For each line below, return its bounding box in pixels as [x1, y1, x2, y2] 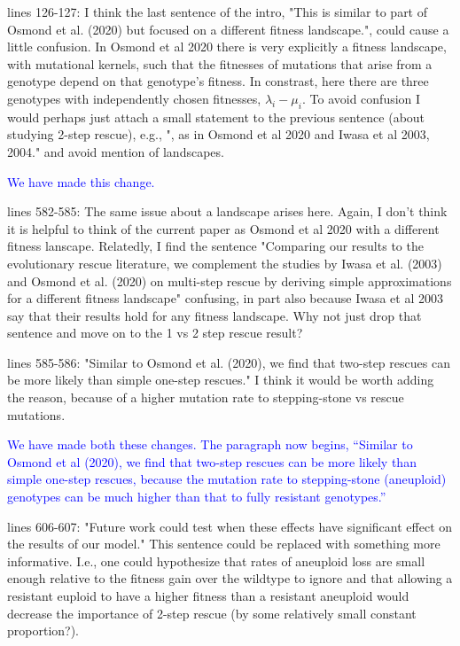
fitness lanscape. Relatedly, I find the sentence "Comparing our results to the [7, 237, 424, 255]
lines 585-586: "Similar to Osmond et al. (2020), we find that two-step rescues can [7, 353, 450, 371]
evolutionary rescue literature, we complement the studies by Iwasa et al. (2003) [7, 253, 442, 272]
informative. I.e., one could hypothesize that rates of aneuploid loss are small [7, 551, 425, 570]
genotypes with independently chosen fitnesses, [7, 89, 261, 107]
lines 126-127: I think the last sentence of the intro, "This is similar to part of [7, 3, 428, 20]
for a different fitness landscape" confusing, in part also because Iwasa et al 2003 [7, 289, 443, 307]
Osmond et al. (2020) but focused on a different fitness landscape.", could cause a [7, 19, 449, 38]
